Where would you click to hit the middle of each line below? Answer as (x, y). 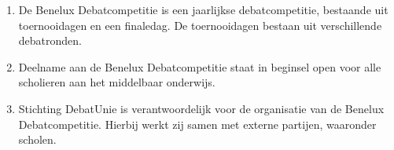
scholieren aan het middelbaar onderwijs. (117, 82)
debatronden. (50, 40)
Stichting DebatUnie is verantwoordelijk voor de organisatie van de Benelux (201, 108)
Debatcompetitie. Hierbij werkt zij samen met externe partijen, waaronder (197, 124)
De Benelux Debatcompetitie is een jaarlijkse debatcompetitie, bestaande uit (203, 9)
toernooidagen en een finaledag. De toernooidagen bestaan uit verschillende (200, 25)
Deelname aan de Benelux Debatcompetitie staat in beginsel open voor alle (200, 66)
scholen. (37, 139)
